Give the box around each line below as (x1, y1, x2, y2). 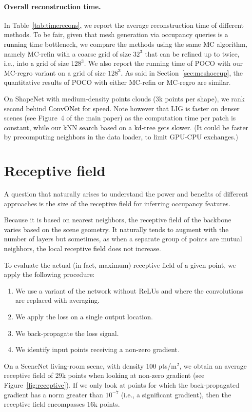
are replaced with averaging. (15, 295, 100, 305)
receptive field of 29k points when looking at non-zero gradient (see (4, 370, 205, 380)
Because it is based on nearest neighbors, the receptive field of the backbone (4, 215, 232, 225)
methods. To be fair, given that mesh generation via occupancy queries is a (4, 29, 229, 39)
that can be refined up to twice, (145, 48, 240, 59)
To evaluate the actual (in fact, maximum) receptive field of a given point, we (4, 259, 236, 270)
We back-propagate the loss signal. (15, 328, 119, 338)
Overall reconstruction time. (4, 1, 101, 11)
